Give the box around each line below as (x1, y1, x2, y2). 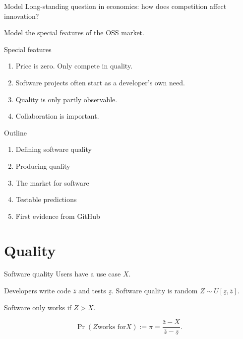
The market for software (15, 177, 89, 188)
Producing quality (15, 160, 70, 171)
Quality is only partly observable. (15, 94, 118, 104)
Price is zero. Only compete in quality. (15, 61, 133, 71)
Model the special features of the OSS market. (4, 27, 144, 38)
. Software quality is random (111, 285, 198, 296)
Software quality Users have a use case (4, 269, 121, 279)
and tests (78, 285, 106, 296)
